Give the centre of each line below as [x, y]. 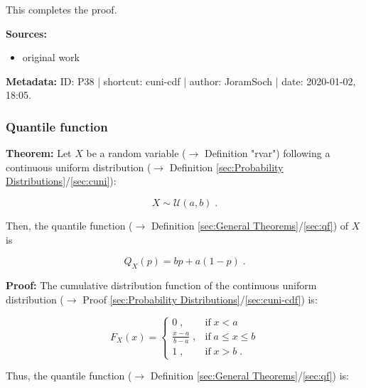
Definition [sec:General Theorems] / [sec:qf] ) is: [249, 376]
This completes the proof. [61, 9]
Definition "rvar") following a [267, 153]
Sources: [26, 33]
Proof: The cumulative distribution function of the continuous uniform [161, 285]
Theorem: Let [39, 153]
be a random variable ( [136, 153]
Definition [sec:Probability [226, 167]
